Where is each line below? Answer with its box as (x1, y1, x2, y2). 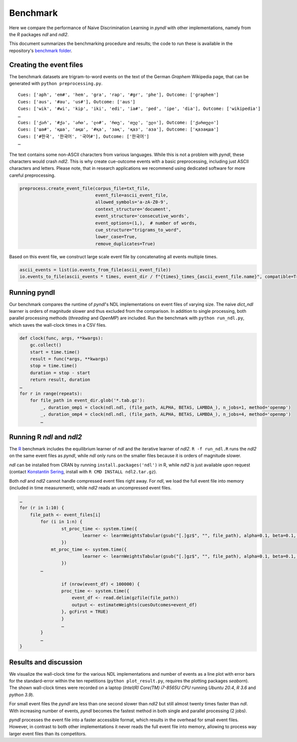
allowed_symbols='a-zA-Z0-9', (95, 199, 169, 205)
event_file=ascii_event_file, (95, 193, 169, 198)
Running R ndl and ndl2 (9, 433, 82, 441)
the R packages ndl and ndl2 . (9, 31, 69, 37)
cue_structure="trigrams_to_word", (95, 227, 182, 233)
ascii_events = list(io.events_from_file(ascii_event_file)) (19, 267, 171, 272)
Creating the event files (9, 60, 84, 69)
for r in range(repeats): (19, 391, 83, 396)
